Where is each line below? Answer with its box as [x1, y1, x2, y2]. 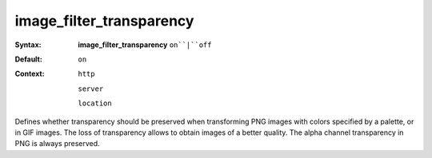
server [78, 84, 104, 93]
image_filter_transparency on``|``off [78, 40, 212, 49]
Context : [14, 69, 45, 79]
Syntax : [14, 40, 42, 49]
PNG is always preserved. [14, 139, 100, 148]
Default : [14, 54, 43, 64]
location [78, 99, 112, 108]
